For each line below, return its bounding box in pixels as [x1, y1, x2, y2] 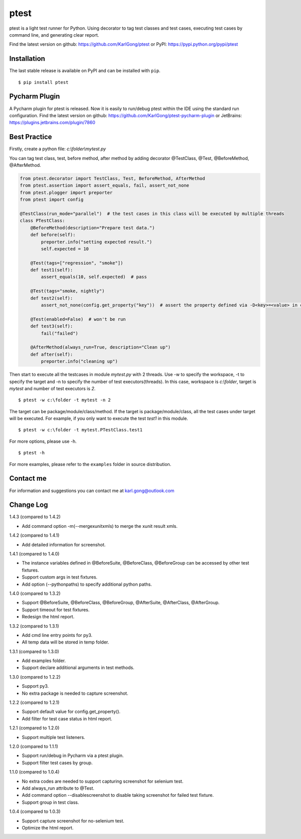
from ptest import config [20, 197, 84, 203]
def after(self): [30, 351, 73, 357]
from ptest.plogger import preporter [20, 190, 113, 196]
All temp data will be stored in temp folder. [22, 639, 109, 645]
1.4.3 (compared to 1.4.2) [9, 514, 61, 520]
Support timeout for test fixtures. [22, 606, 90, 613]
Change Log [9, 501, 48, 509]
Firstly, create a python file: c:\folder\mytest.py [9, 146, 106, 152]
